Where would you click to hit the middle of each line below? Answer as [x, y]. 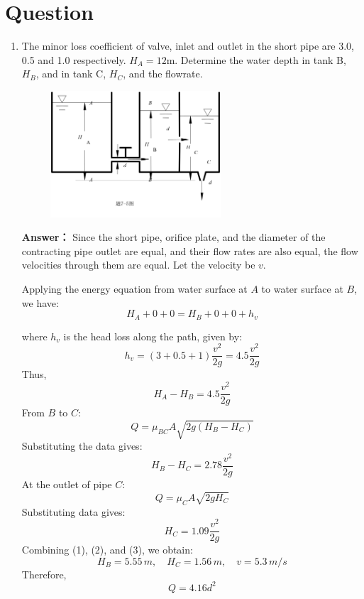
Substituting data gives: [73, 511]
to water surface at [302, 289]
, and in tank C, [71, 74]
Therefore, [44, 574]
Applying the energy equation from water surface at [134, 289]
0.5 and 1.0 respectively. [74, 59]
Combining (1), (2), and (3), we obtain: [107, 550]
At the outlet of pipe [67, 484]
